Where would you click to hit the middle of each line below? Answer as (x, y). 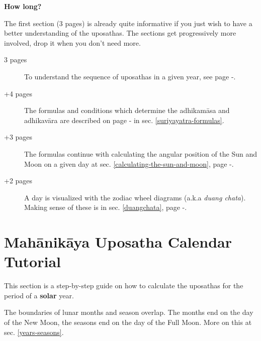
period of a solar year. (39, 295)
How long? (23, 6)
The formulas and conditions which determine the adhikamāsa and (127, 110)
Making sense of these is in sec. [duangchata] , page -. (106, 207)
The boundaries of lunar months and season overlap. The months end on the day (129, 312)
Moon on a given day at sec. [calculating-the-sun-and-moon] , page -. (129, 163)
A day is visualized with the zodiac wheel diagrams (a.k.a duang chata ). (135, 197)
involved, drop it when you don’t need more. (72, 42)
